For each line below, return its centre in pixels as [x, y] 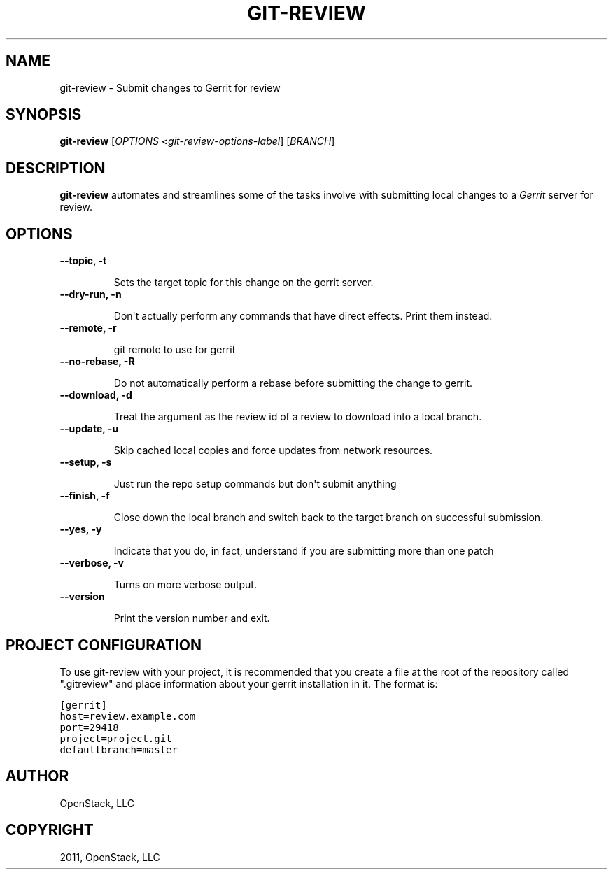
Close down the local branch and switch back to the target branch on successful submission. [329, 518]
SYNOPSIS [44, 115]
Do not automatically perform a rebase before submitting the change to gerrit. [293, 383]
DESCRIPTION [56, 168]
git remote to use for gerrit [175, 350]
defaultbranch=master [119, 749]
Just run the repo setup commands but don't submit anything [255, 484]
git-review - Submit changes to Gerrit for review [170, 87]
